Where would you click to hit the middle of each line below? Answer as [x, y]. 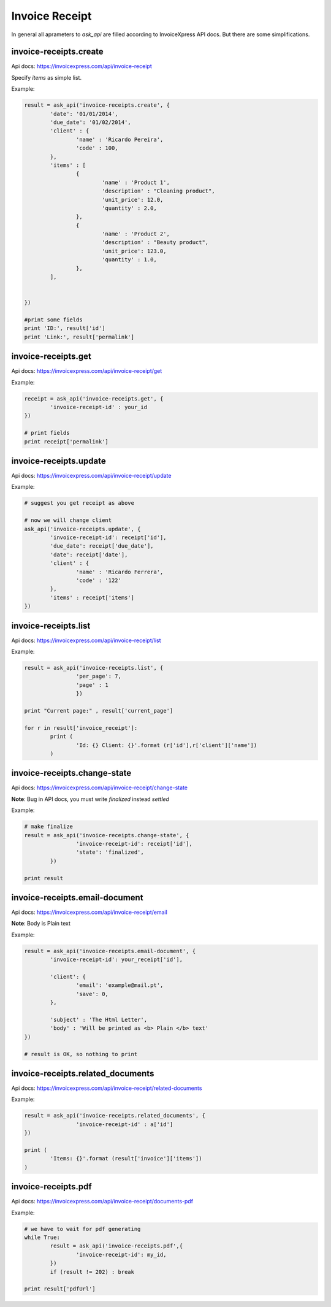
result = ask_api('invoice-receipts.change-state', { [107, 835]
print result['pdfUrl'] [60, 1289]
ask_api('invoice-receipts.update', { [82, 529]
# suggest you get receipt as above [79, 503]
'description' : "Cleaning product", [158, 191]
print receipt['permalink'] [66, 441]
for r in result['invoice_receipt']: [81, 728]
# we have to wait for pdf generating [82, 1229]
